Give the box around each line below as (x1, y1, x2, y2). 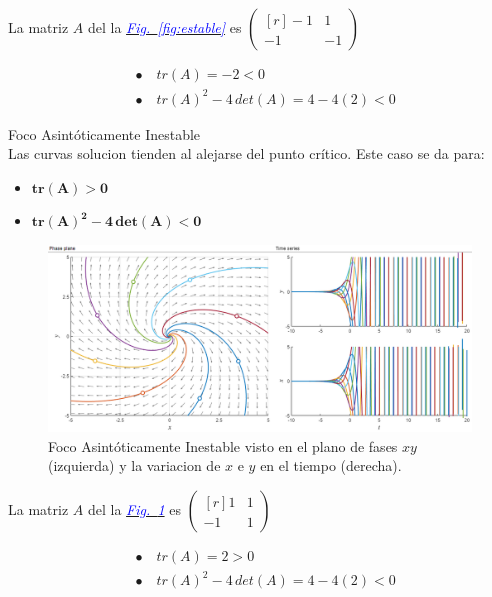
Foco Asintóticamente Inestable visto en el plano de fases (48, 435, 398, 456)
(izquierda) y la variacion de (48, 455, 221, 476)
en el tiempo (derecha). (260, 455, 402, 476)
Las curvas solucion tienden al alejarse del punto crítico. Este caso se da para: (8, 143, 485, 164)
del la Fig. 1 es (87, 498, 181, 519)
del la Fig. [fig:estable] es (87, 17, 242, 37)
